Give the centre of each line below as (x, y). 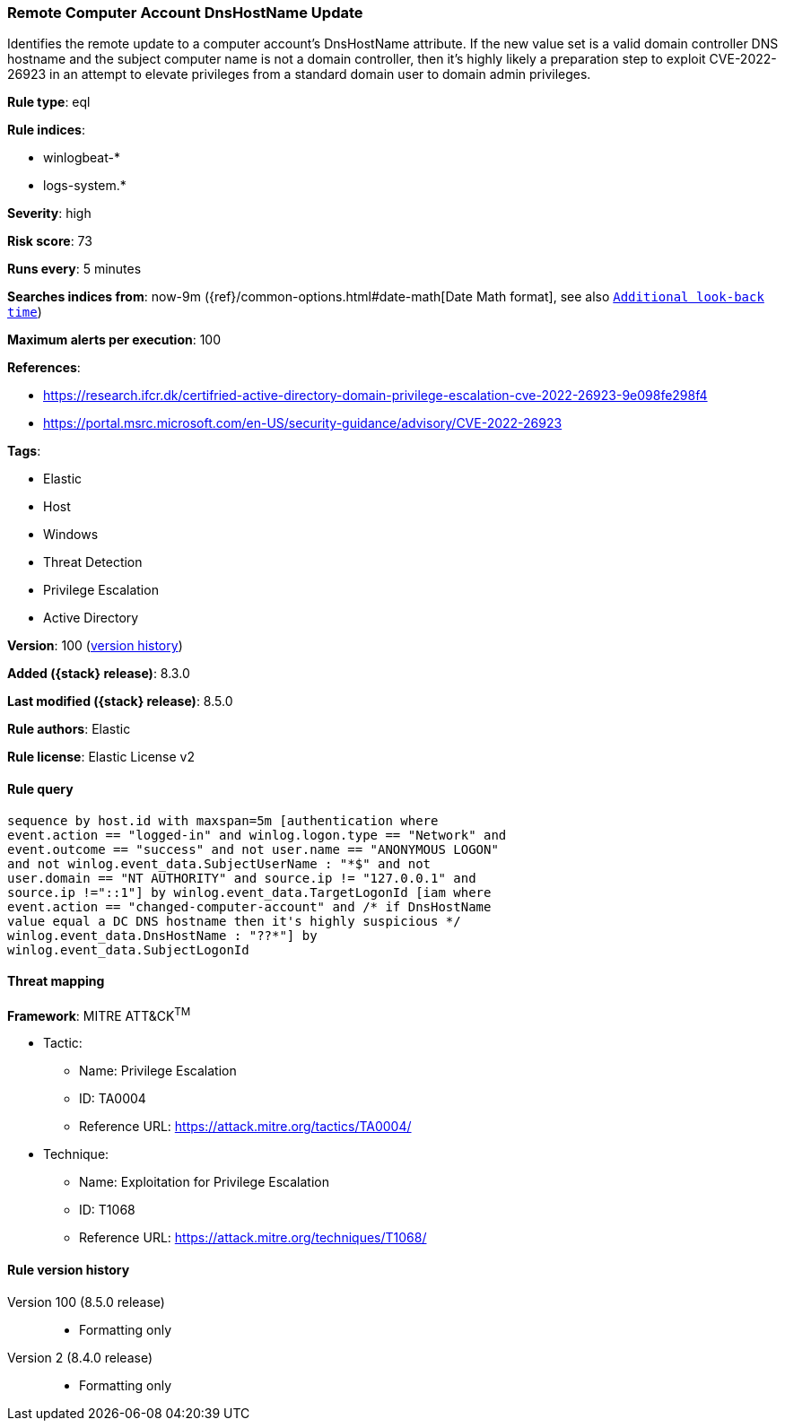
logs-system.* (85, 186)
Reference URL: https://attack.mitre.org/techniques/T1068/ (253, 1238)
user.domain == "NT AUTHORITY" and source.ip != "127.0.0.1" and (242, 878)
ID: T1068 (107, 1210)
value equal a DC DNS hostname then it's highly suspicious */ (234, 921)
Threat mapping (56, 981)
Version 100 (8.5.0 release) (86, 1302)
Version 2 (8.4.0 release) (80, 1357)
